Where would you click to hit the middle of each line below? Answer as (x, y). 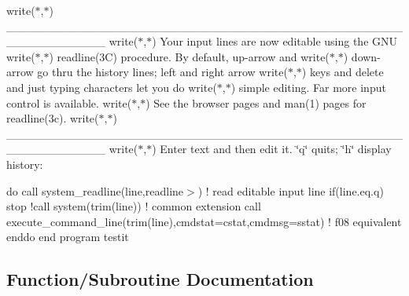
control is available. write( (69, 102)
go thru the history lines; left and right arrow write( (162, 72)
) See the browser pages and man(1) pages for (256, 102)
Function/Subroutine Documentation (160, 279)
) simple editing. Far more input (308, 87)
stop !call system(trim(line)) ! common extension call (134, 206)
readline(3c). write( (53, 118)
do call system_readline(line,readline (95, 190)
